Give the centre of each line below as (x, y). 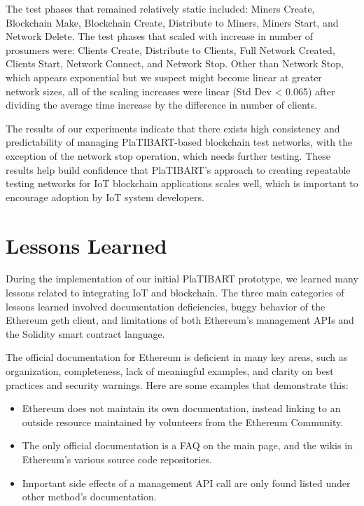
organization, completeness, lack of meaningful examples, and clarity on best (170, 371)
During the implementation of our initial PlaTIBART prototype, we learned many (182, 279)
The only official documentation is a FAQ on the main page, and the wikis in (187, 445)
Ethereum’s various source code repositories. (117, 459)
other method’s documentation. (89, 497)
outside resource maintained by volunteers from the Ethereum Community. (183, 422)
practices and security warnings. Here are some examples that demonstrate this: (177, 384)
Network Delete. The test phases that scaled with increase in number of (159, 36)
